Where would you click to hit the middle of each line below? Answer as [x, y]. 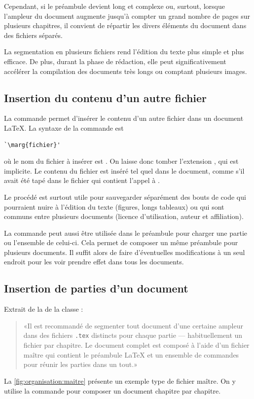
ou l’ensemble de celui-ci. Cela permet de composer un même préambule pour [121, 242]
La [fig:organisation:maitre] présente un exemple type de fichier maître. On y [120, 381]
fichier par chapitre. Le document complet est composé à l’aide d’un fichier [136, 345]
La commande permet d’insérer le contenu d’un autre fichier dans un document [124, 118]
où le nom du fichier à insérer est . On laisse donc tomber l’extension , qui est [121, 161]
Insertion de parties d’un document [96, 288]
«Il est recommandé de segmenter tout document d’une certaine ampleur [133, 325]
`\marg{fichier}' [32, 145]
